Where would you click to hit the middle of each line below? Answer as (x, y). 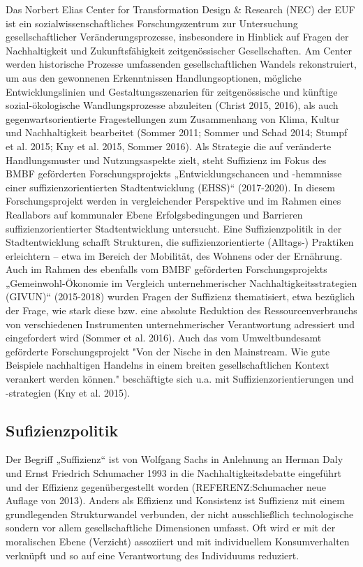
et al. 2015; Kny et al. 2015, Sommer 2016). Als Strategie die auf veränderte (169, 146)
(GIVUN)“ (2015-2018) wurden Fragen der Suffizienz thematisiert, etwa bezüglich (180, 296)
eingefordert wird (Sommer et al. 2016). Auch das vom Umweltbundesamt (164, 338)
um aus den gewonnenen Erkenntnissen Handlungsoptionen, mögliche (154, 77)
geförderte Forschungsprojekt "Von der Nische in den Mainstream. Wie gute (168, 351)
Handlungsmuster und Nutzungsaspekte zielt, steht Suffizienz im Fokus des (166, 160)
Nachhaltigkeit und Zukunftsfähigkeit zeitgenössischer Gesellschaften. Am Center (179, 50)
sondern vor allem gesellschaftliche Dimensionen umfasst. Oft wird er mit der (171, 528)
